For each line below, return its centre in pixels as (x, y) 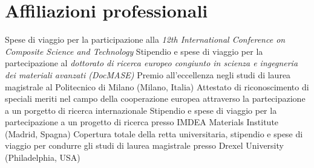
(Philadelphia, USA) (43, 157)
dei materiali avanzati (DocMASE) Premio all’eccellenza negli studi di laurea (148, 74)
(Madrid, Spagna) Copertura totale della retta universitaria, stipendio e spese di (154, 133)
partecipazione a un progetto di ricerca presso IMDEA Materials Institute (142, 122)
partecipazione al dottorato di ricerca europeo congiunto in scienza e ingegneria (152, 63)
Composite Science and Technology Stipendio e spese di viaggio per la (134, 51)
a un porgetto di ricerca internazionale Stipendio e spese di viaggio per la (141, 110)
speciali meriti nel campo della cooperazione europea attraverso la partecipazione (155, 98)
